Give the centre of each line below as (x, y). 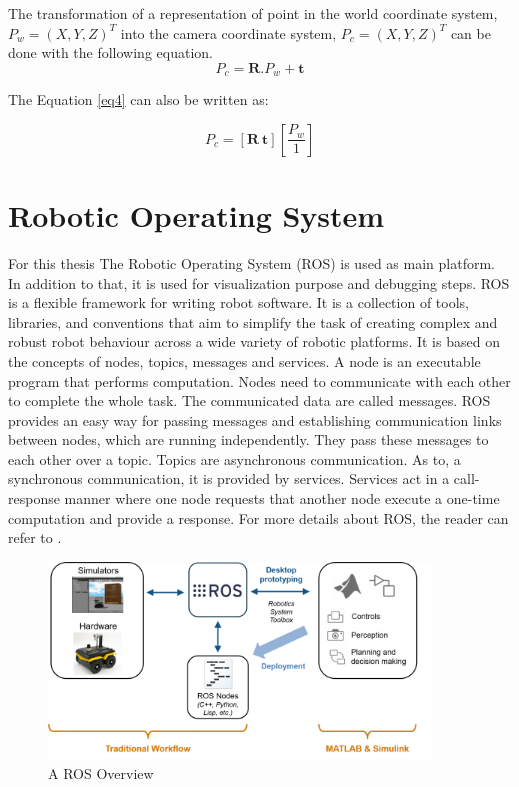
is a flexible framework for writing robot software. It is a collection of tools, (238, 302)
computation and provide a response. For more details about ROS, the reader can (258, 517)
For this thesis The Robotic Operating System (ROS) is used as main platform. (251, 262)
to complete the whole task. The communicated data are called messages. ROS (249, 400)
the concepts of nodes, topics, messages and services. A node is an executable (244, 360)
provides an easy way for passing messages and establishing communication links (255, 419)
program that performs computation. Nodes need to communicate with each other (259, 380)
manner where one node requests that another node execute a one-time (282, 498)
